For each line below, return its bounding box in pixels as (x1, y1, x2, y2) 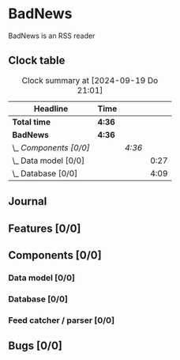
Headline (33, 103, 69, 114)
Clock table (8, 54, 66, 67)
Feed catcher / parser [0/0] (8, 314, 115, 325)
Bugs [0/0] (8, 339, 63, 353)
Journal (8, 195, 47, 208)
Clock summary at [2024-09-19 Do (21, 74, 159, 85)
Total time (12, 116, 51, 127)
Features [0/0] (8, 222, 81, 235)
